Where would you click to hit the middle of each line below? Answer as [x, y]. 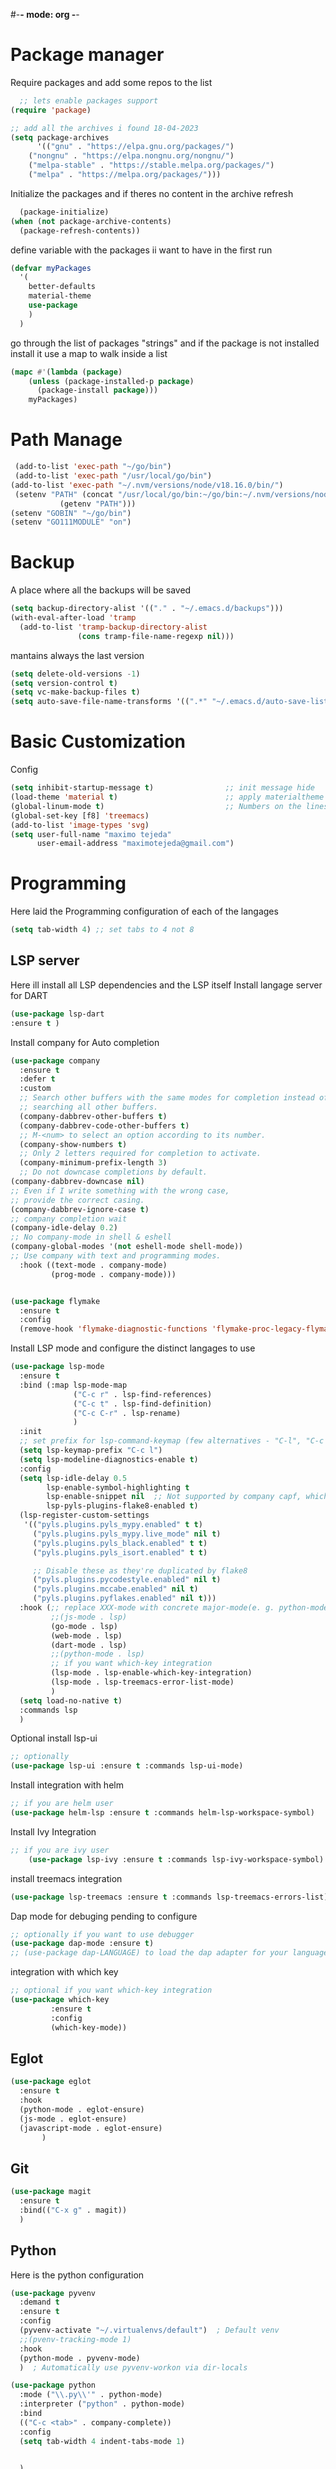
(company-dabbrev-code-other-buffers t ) [104, 1125]
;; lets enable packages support [89, 100]
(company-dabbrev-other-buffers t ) [93, 1116]
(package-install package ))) [97, 390]
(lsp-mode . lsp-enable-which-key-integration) [151, 1673]
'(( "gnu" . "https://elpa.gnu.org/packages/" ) [135, 147]
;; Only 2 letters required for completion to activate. [140, 1154]
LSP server [45, 960]
